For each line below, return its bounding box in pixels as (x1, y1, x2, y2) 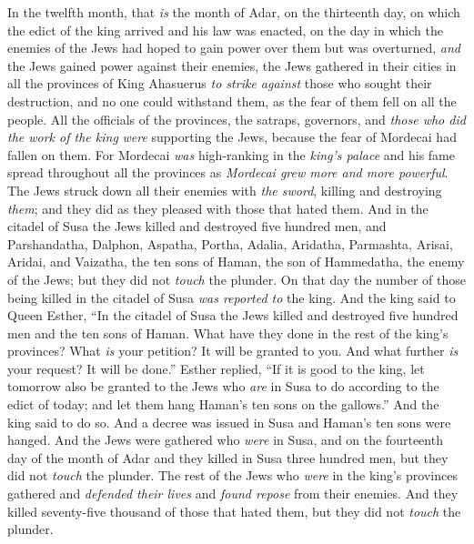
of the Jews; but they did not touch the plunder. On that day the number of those (7, 269, 466, 288)
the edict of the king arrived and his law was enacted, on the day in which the (7, 20, 443, 39)
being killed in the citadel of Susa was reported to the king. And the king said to (7, 287, 456, 307)
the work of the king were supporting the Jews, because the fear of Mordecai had (7, 127, 457, 146)
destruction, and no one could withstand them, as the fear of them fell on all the (7, 91, 457, 110)
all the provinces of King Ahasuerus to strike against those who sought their (7, 74, 432, 93)
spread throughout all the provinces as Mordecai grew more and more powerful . (7, 163, 449, 182)
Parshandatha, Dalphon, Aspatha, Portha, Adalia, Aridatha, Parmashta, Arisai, (7, 234, 453, 253)
